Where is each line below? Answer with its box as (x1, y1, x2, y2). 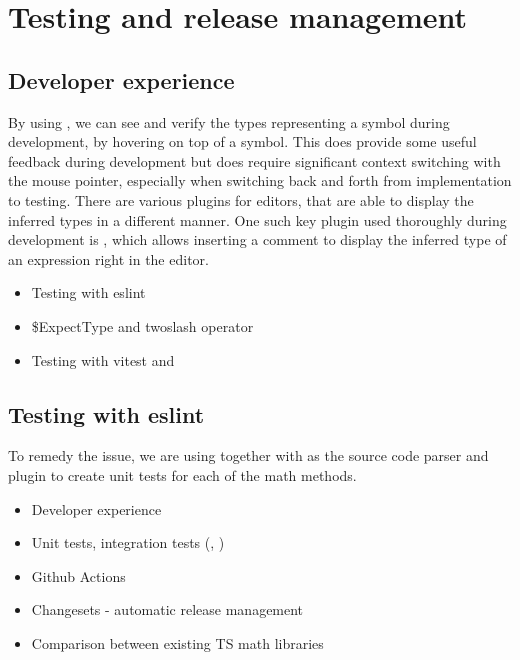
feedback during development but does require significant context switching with (8, 150, 501, 171)
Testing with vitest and (31, 349, 175, 370)
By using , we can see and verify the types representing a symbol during (8, 111, 450, 132)
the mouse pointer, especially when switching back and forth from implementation (8, 170, 512, 191)
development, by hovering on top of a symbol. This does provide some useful (8, 131, 477, 152)
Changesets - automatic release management (31, 599, 304, 620)
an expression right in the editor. (8, 248, 209, 269)
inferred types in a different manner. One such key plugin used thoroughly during (8, 209, 507, 230)
